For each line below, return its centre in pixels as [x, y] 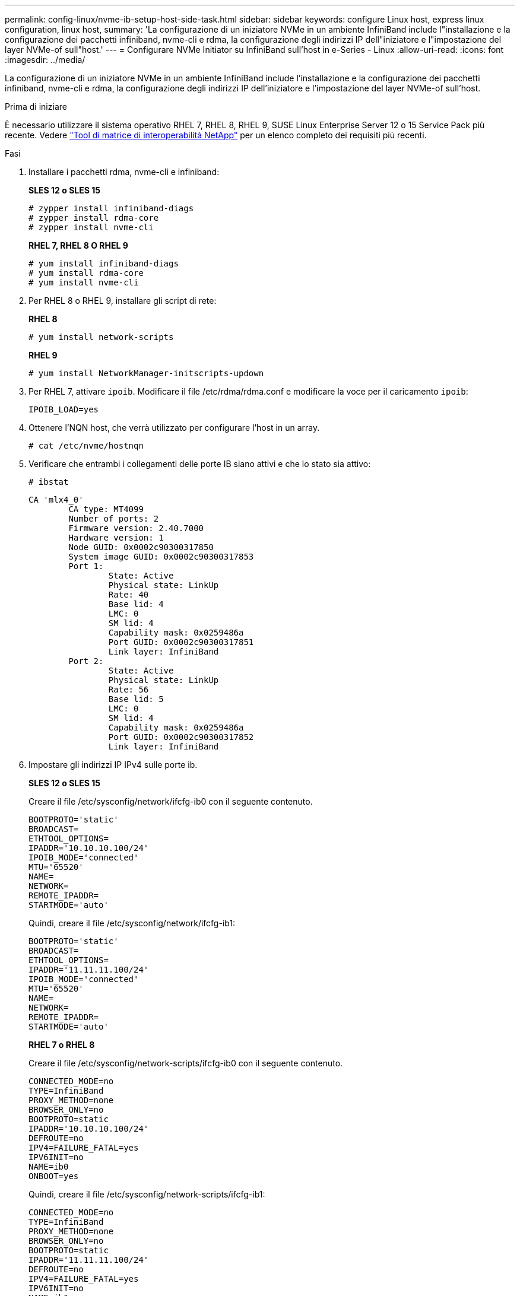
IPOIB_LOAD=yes [64, 409]
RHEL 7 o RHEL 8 [62, 1045]
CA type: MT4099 [106, 509]
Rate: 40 [129, 595]
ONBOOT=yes [54, 1176]
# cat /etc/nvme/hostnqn [86, 446]
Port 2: [86, 661]
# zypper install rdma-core [94, 218]
